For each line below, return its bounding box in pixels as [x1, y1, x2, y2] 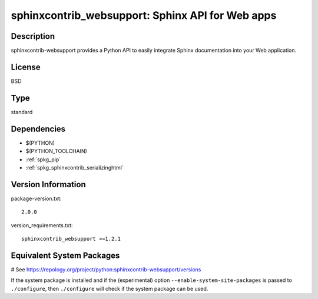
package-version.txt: [11, 195, 62, 202]
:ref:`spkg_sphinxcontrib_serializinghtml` [25, 164, 124, 171]
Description [11, 31, 55, 41]
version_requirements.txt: [11, 221, 73, 229]
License [11, 62, 41, 72]
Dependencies [11, 124, 66, 134]
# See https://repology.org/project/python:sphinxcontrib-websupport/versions [11, 265, 201, 273]
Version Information [11, 180, 86, 190]
